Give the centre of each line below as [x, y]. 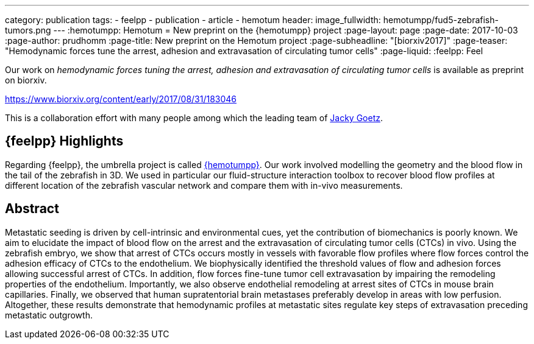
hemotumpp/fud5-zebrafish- [441, 20]
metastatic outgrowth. [49, 315]
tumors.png [28, 30]
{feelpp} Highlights [64, 141]
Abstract [32, 209]
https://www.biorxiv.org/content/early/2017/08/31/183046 [121, 99]
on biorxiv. [26, 80]
